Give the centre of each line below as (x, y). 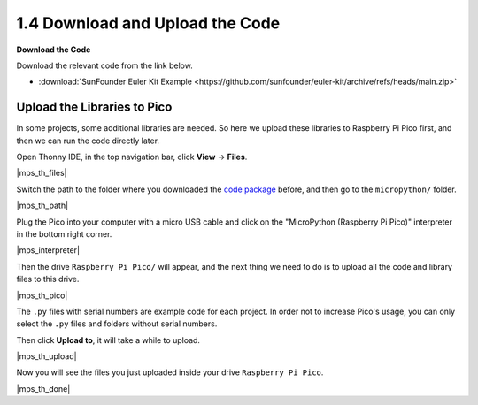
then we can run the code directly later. (88, 141)
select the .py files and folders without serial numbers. (117, 324)
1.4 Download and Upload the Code (148, 23)
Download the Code (54, 50)
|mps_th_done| (43, 388)
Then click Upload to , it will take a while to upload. (108, 340)
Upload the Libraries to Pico (94, 107)
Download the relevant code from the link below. (105, 65)
